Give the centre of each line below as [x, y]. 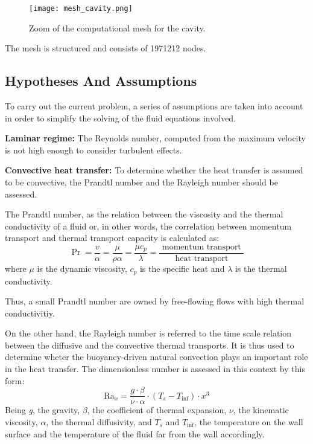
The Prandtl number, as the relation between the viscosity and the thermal [144, 214]
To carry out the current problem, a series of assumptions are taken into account [154, 106]
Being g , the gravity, [43, 410]
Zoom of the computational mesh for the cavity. [117, 27]
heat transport [202, 259]
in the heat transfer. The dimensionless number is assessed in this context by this [155, 369]
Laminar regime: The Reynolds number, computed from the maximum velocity [155, 138]
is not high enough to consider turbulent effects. [93, 150]
